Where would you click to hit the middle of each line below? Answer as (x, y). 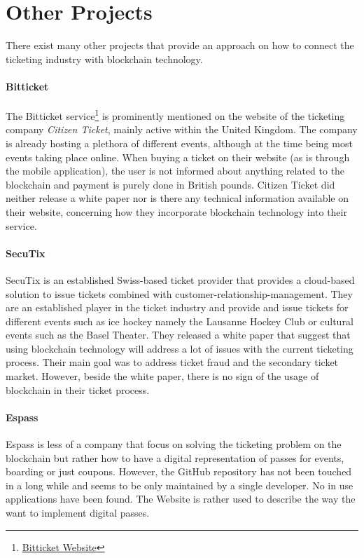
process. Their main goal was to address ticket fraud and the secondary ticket (172, 362)
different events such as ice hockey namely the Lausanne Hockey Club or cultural (180, 321)
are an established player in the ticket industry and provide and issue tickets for (177, 307)
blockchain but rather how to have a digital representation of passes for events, (175, 457)
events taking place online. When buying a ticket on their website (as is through (178, 157)
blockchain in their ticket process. (78, 389)
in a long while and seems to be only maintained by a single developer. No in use (180, 485)
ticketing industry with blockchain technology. (104, 59)
